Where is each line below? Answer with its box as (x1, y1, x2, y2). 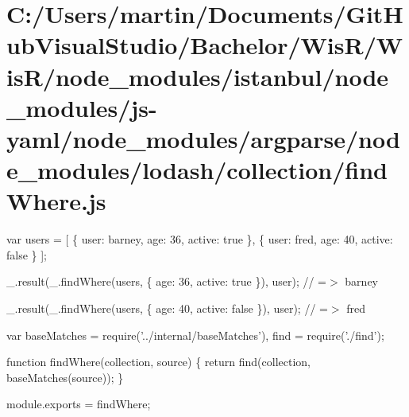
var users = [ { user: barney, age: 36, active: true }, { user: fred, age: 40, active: (6, 231, 393, 247)
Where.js (6, 185, 106, 217)
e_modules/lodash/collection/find (6, 154, 388, 186)
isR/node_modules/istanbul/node (6, 60, 389, 92)
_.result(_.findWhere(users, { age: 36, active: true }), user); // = (6, 273, 327, 290)
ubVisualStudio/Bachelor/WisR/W (6, 29, 403, 61)
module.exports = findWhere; (6, 396, 151, 412)
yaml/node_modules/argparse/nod (6, 122, 400, 154)
